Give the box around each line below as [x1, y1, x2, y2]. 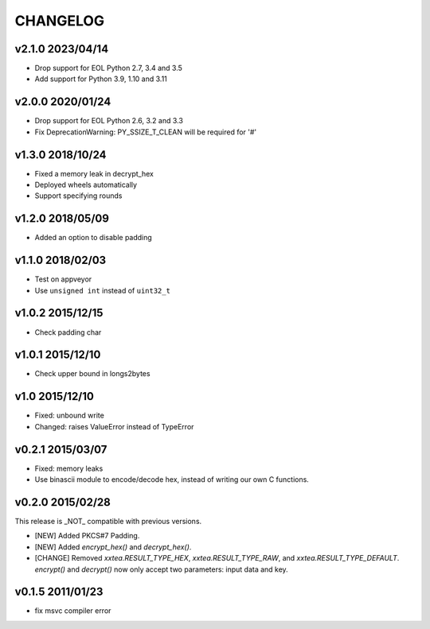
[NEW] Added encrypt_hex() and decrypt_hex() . [34, 542, 192, 552]
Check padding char [34, 327, 102, 337]
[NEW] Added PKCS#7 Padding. [34, 531, 140, 541]
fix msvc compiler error [34, 606, 111, 615]
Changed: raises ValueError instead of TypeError [34, 421, 194, 431]
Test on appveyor [34, 274, 92, 284]
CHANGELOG [14, 12, 105, 29]
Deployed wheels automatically [34, 180, 138, 190]
